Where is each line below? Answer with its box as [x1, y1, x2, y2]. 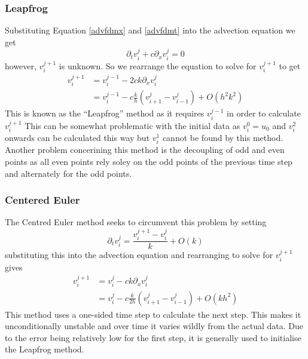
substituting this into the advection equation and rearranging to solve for [5, 248, 273, 261]
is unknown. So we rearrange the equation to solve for [59, 59, 257, 72]
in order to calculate [227, 107, 301, 119]
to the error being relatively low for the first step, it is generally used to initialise [5, 331, 301, 343]
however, [5, 59, 36, 72]
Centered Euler [5, 192, 80, 207]
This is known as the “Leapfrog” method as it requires [5, 107, 205, 119]
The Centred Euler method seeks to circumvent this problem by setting [5, 216, 267, 228]
